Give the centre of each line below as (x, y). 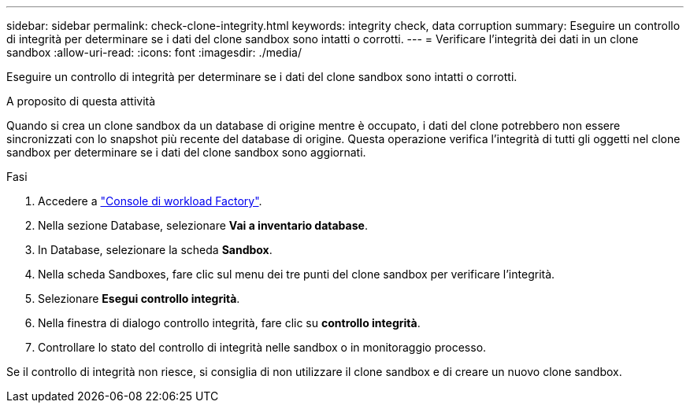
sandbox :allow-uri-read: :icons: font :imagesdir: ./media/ (154, 52)
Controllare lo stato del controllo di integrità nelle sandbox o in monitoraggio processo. (262, 347)
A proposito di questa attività (81, 101)
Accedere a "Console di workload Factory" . (150, 201)
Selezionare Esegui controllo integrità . (139, 298)
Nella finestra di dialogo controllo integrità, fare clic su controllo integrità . (229, 323)
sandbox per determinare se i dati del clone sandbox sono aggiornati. (186, 152)
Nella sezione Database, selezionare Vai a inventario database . (203, 225)
